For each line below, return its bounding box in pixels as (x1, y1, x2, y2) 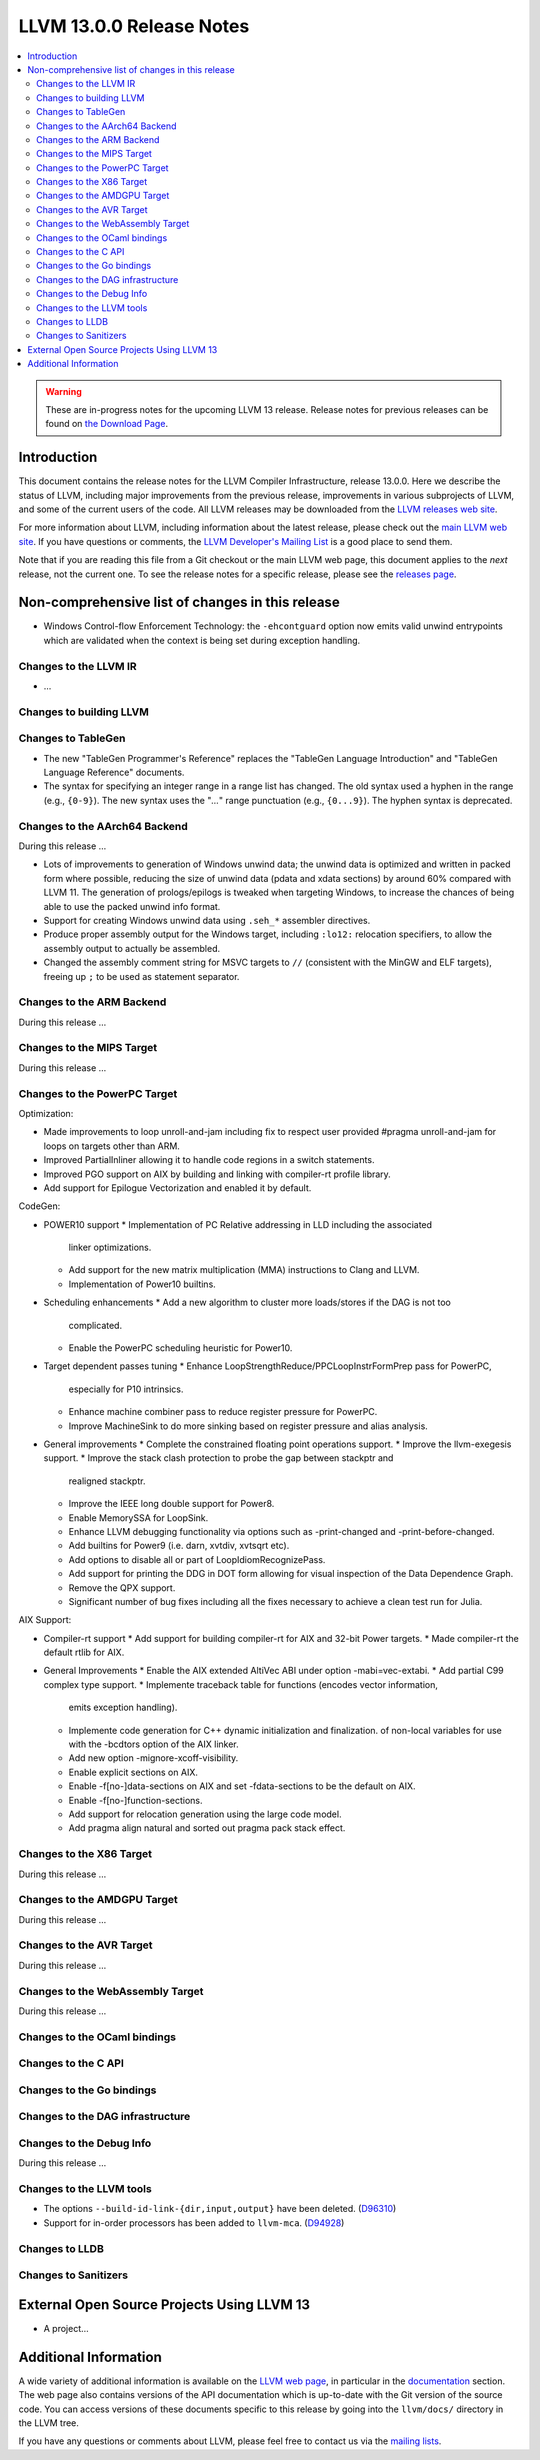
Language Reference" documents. (43, 766, 185, 779)
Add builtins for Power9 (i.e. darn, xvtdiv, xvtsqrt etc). (68, 1540, 290, 1552)
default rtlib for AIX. (43, 1646, 125, 1659)
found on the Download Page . (45, 418, 169, 430)
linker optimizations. (68, 1241, 152, 1254)
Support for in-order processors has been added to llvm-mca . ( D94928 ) (43, 2216, 345, 2229)
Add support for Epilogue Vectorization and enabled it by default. (43, 1181, 312, 1194)
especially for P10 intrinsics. (68, 1383, 184, 1395)
